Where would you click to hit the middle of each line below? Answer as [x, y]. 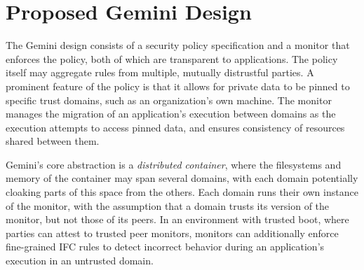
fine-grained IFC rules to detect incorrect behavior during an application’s [165, 247]
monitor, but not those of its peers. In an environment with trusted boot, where [177, 219]
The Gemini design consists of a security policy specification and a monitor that [178, 45]
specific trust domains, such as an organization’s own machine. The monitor [169, 100]
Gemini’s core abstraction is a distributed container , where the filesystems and [174, 164]
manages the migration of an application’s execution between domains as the [171, 114]
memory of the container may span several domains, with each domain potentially [182, 178]
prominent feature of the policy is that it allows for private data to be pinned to [178, 86]
